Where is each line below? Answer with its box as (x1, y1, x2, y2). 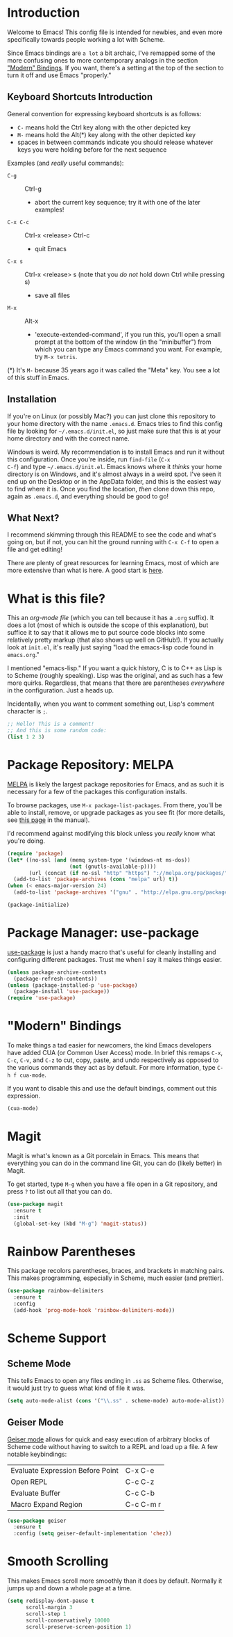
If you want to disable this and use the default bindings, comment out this (7, 1084, 217, 1093)
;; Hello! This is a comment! (7, 720, 95, 728)
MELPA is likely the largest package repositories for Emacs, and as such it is (7, 780, 225, 788)
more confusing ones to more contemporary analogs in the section (7, 56, 198, 64)
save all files (34, 291, 71, 299)
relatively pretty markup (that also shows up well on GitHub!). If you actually (7, 635, 224, 644)
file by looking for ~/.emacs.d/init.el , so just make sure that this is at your (7, 427, 221, 435)
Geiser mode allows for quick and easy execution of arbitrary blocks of (7, 1435, 210, 1444)
